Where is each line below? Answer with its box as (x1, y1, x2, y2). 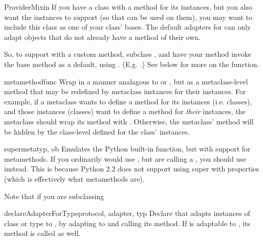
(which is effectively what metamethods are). (4, 173, 145, 184)
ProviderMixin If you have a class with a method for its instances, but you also (4, 2, 252, 12)
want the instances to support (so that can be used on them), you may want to (4, 11, 252, 22)
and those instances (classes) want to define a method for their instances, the (4, 106, 246, 117)
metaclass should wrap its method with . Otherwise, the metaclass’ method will (4, 116, 254, 126)
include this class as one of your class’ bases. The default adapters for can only (4, 21, 251, 32)
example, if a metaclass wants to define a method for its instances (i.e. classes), (4, 96, 252, 106)
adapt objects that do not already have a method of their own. (4, 31, 201, 42)
